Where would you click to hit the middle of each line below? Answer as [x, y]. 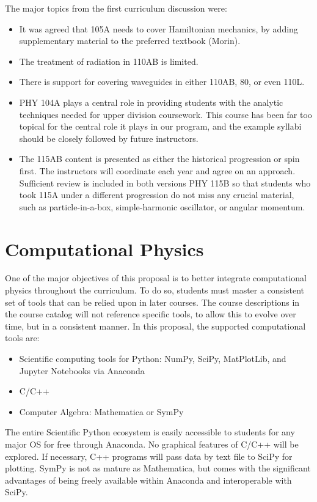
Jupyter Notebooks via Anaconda [82, 370]
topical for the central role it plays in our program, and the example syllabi [160, 126]
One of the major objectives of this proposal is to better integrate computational [156, 278]
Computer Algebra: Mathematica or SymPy [101, 411]
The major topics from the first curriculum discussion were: [116, 8]
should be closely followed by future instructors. [109, 138]
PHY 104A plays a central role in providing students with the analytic [151, 102]
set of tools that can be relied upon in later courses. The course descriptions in [152, 302]
